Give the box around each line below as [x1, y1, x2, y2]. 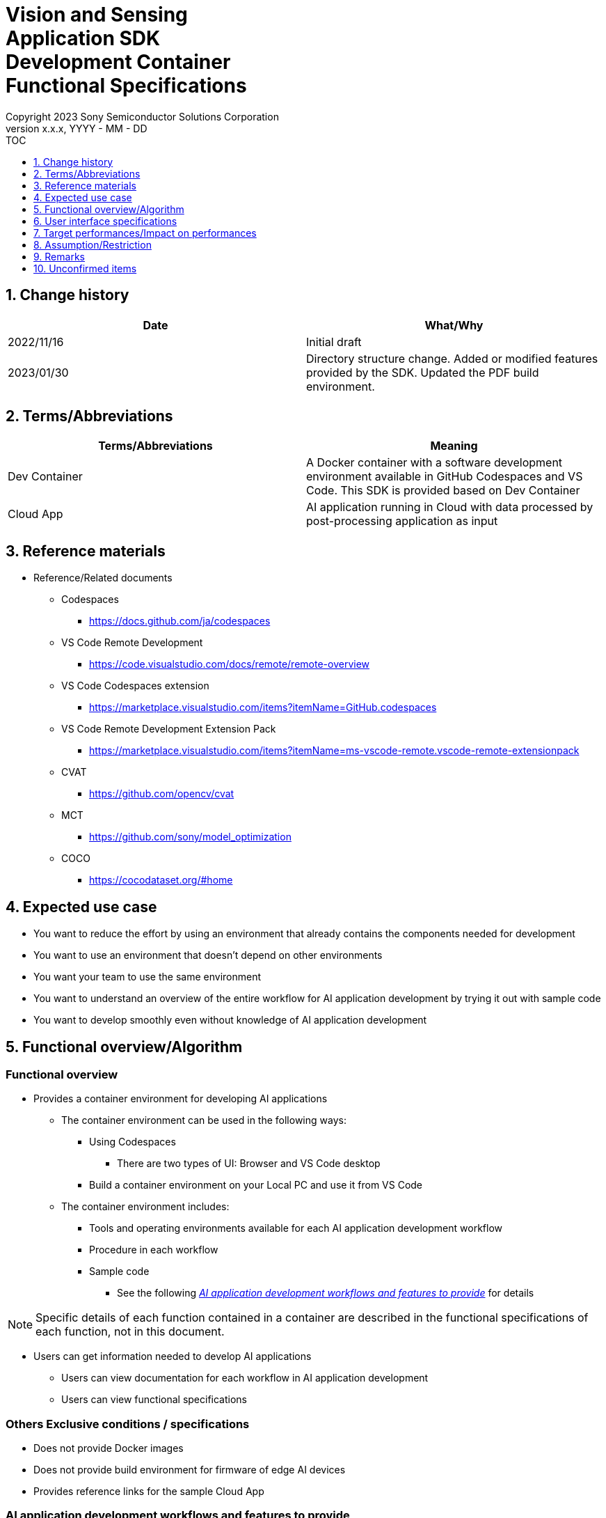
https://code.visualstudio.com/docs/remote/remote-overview [89, 658, 370, 671]
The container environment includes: [61, 1200, 230, 1213]
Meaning [430, 439, 478, 453]
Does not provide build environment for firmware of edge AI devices [33, 1464, 346, 1476]
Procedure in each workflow [89, 1244, 218, 1256]
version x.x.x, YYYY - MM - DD [6, 122, 147, 134]
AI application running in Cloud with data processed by [306, 500, 593, 515]
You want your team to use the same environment [33, 971, 262, 983]
